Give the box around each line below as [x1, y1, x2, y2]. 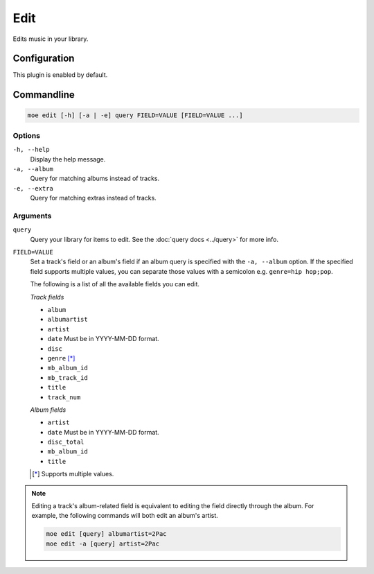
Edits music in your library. [12, 35, 89, 43]
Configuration [12, 53, 75, 64]
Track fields [30, 293, 64, 301]
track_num [47, 393, 81, 401]
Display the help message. [30, 155, 106, 163]
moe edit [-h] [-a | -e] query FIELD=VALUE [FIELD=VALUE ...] [27, 112, 243, 119]
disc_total [47, 438, 84, 446]
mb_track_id [47, 374, 88, 381]
